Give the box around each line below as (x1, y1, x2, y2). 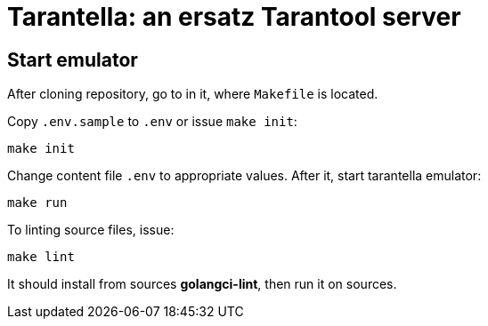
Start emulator (7, 48, 138, 71)
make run (7, 195, 68, 211)
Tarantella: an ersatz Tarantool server (7, 2, 461, 32)
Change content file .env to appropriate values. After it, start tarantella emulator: (7, 168, 482, 184)
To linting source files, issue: (7, 222, 175, 238)
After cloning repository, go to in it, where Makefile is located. (7, 86, 378, 102)
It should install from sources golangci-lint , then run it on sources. (7, 276, 397, 292)
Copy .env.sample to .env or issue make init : (7, 114, 297, 130)
